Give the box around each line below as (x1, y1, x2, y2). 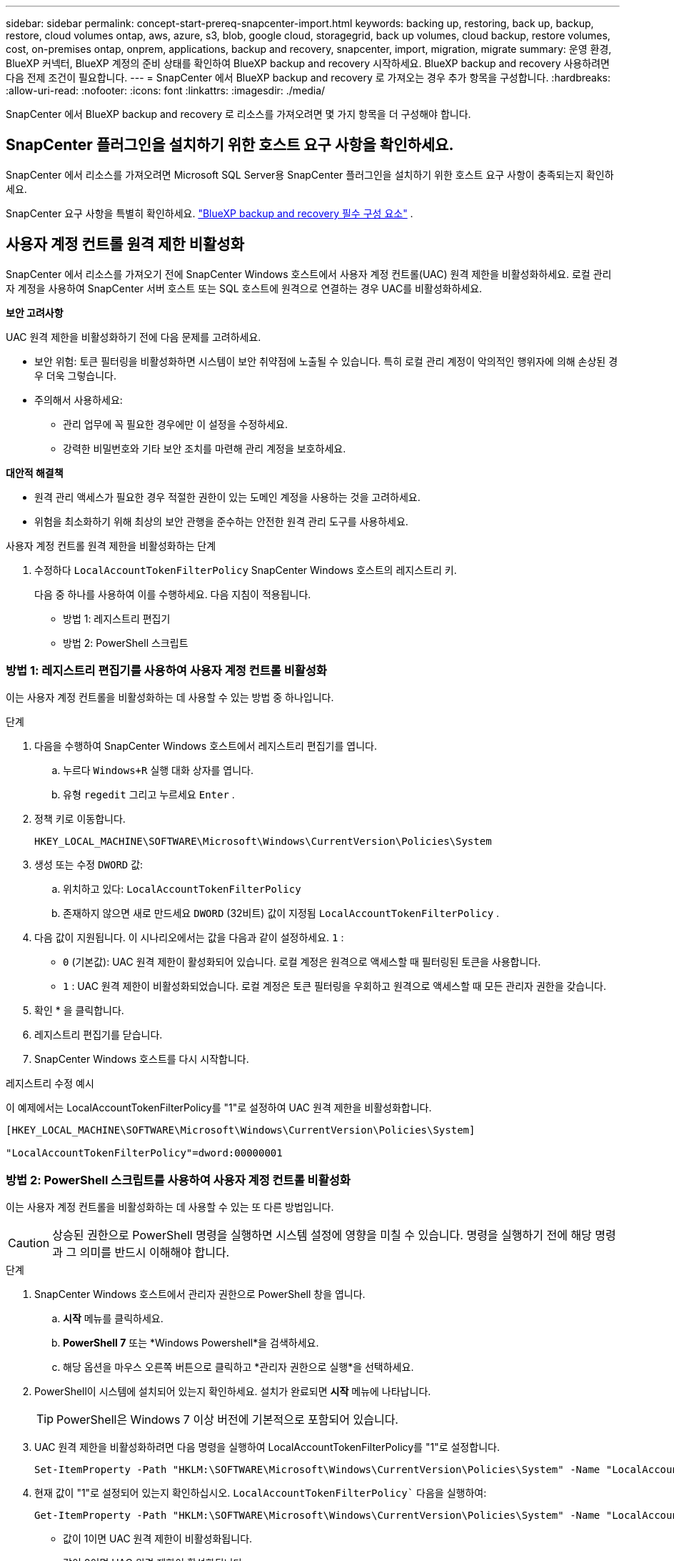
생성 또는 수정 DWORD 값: (34, 858, 144, 871)
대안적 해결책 (6, 466, 64, 479)
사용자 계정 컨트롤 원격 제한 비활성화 (6, 235, 244, 254)
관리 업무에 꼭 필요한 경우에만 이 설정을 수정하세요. (63, 417, 288, 430)
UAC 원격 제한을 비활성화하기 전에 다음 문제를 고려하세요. (6, 330, 261, 343)
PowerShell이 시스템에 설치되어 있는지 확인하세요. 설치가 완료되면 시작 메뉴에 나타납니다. (34, 1385, 431, 1398)
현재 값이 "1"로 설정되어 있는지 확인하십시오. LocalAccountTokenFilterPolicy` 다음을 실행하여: (34, 1487, 487, 1500)
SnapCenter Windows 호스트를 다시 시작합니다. (34, 1053, 249, 1066)
